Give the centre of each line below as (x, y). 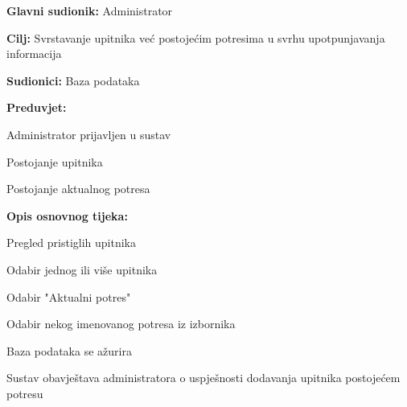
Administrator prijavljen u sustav (89, 134)
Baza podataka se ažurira (69, 350)
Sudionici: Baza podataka (73, 80)
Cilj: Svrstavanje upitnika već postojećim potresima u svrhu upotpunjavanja (196, 37)
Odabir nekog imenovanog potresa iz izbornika (121, 324)
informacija (34, 53)
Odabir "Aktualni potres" (69, 296)
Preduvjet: (37, 107)
